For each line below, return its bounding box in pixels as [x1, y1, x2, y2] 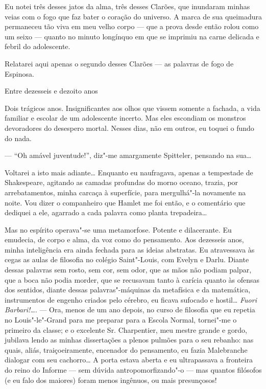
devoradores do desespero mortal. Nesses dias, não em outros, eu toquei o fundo [5, 122, 254, 133]
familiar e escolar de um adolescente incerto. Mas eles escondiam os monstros [5, 112, 246, 123]
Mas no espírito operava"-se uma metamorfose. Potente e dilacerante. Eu [5, 224, 232, 235]
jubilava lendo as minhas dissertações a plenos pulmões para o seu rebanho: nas [5, 334, 254, 345]
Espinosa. [5, 68, 34, 79]
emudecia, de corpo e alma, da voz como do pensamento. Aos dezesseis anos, [5, 234, 244, 245]
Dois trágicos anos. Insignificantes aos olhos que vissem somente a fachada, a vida [5, 102, 260, 113]
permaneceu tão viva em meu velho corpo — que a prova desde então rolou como [5, 21, 259, 32]
